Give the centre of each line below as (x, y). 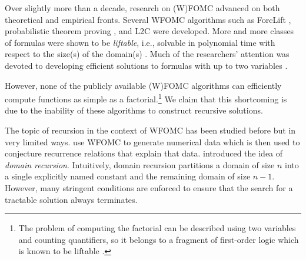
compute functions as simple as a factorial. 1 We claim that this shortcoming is (146, 98)
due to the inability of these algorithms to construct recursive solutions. (134, 110)
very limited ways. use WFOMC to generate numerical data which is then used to (152, 141)
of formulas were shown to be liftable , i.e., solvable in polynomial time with (140, 42)
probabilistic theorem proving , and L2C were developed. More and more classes (149, 31)
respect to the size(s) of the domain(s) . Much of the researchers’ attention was (147, 54)
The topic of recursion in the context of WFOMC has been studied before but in (150, 130)
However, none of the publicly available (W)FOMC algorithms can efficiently (143, 85)
